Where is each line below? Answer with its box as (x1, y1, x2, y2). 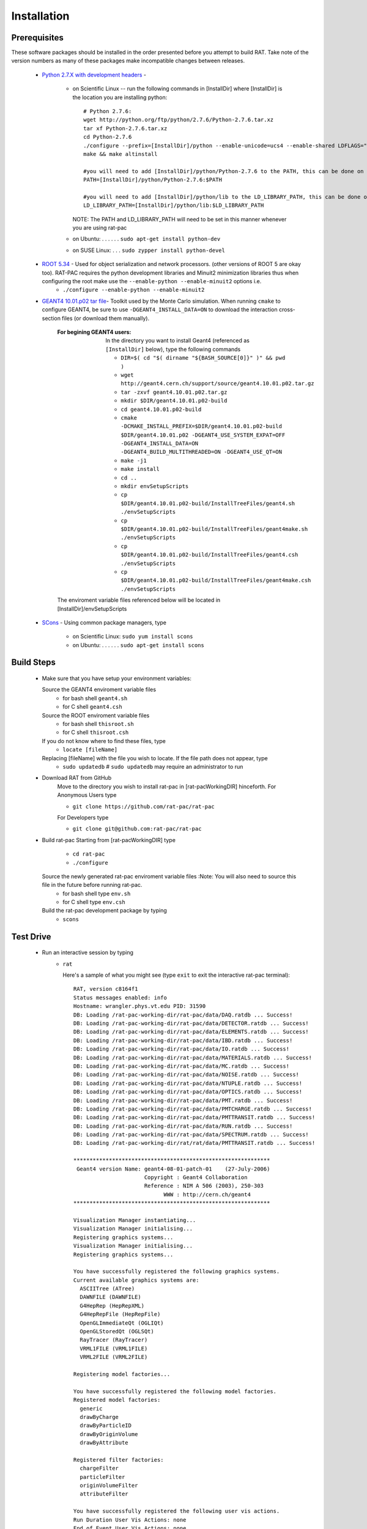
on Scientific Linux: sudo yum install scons (72, 633, 193, 640)
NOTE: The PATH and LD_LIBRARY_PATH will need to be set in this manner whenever (72, 215, 287, 223)
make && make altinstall (83, 150, 158, 157)
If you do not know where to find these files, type (42, 737, 166, 744)
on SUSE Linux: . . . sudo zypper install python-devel (72, 246, 226, 254)
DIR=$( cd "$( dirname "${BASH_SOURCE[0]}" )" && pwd (120, 355, 286, 361)
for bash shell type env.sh (62, 890, 131, 897)
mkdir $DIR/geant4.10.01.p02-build (120, 398, 228, 404)
